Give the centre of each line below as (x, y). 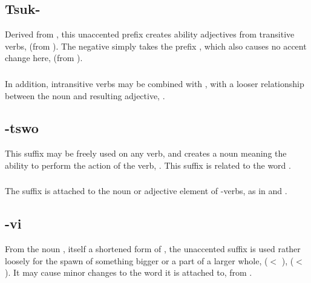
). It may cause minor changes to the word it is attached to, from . (129, 272)
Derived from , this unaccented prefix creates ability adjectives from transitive (150, 34)
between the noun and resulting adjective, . (85, 95)
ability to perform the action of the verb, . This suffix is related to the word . (148, 165)
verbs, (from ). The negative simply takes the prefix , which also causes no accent (156, 46)
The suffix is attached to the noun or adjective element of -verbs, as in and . (146, 191)
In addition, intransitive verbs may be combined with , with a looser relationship (155, 83)
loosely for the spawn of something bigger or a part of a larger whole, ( (136, 260)
